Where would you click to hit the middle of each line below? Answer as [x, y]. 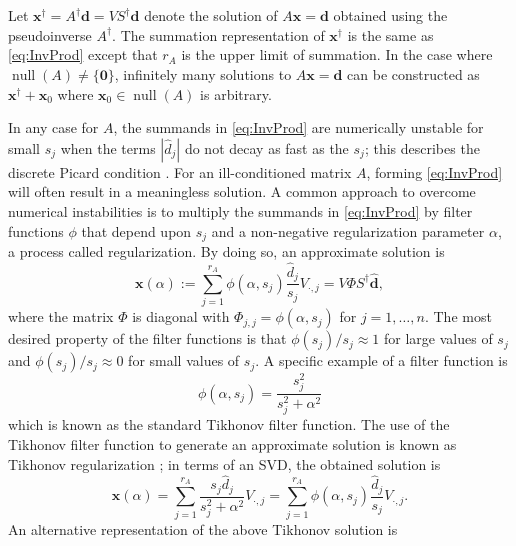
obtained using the [390, 15]
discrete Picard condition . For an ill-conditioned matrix [180, 171]
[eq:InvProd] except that [83, 54]
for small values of [184, 360]
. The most [458, 316]
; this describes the [422, 147]
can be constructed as [413, 74]
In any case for [53, 127]
